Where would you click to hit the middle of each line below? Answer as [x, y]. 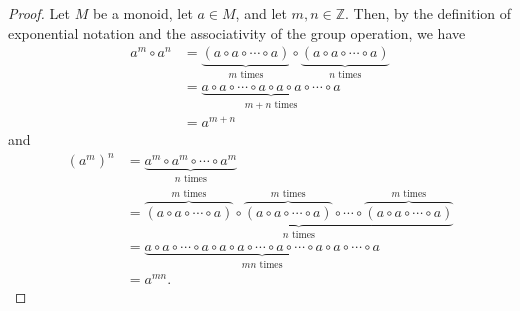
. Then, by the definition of [428, 13]
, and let [261, 13]
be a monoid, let [142, 13]
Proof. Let [39, 13]
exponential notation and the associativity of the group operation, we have [237, 32]
